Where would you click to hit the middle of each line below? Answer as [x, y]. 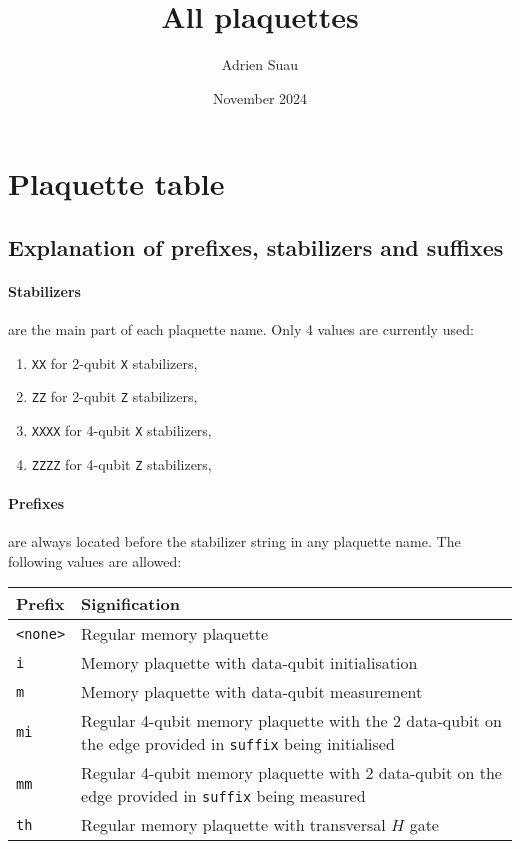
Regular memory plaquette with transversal [233, 825]
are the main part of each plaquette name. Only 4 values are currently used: [241, 329]
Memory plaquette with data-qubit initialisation [249, 663]
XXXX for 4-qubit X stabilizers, [121, 429]
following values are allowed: [95, 560]
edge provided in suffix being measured [223, 796]
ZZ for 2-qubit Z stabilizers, [114, 396]
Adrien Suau [260, 64]
